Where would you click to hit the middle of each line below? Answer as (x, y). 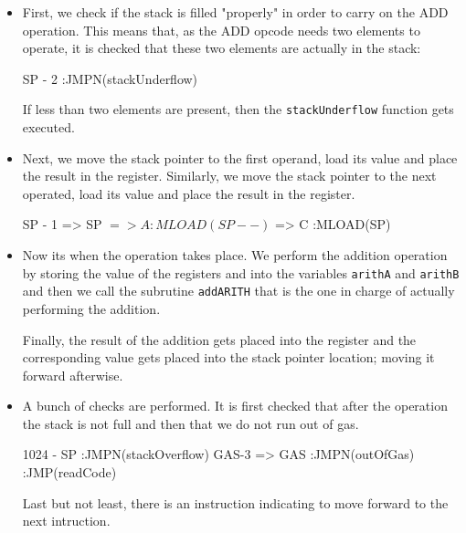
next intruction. (66, 521)
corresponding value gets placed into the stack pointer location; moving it (228, 357)
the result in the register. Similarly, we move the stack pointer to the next (229, 176)
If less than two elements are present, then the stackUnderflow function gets (238, 109)
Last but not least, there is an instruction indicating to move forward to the (235, 502)
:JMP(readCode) (69, 472)
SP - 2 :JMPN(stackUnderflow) (110, 78)
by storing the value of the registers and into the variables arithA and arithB (241, 272)
